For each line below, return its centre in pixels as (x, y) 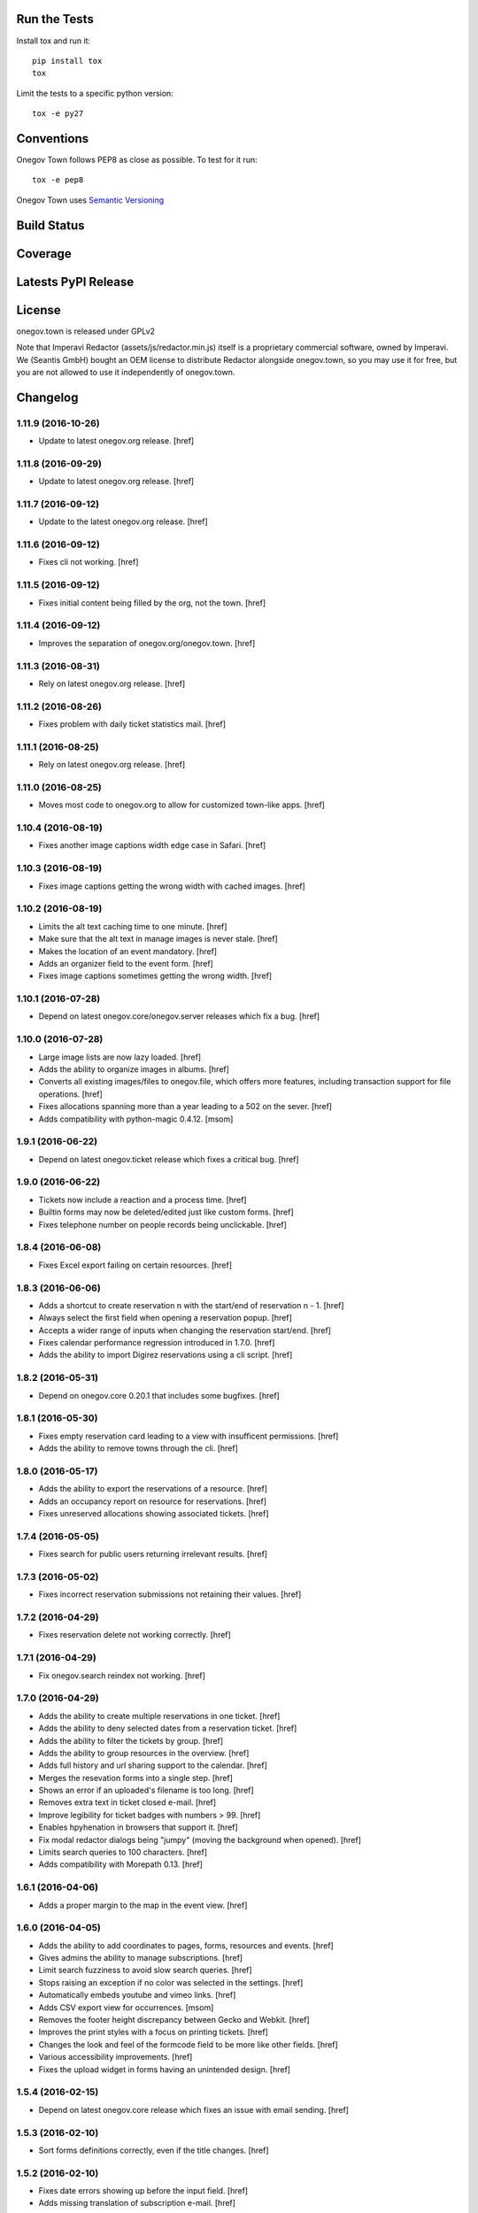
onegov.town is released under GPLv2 (85, 331)
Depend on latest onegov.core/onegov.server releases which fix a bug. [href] (179, 1016)
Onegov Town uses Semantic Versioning (90, 200)
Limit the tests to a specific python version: (95, 93)
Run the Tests (55, 19)
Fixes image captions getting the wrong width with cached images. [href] (172, 886)
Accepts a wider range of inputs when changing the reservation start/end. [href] (185, 1330)
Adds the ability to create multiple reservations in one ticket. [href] (159, 1716)
